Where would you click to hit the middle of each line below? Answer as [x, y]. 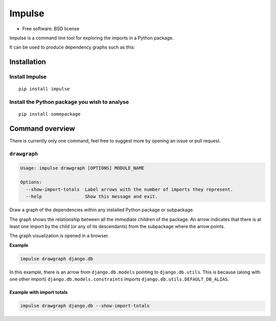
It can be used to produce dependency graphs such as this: [72, 47]
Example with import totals [39, 292]
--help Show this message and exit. [92, 197]
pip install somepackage [50, 114]
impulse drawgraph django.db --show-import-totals [85, 306]
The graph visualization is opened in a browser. [59, 236]
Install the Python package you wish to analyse [69, 102]
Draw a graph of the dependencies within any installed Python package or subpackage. [102, 210]
